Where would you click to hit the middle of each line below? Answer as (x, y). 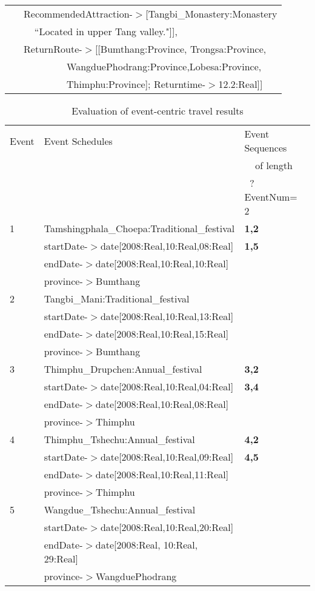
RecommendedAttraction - (78, 14)
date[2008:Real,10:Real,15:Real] (162, 334)
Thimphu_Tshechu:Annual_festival (119, 439)
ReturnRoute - (53, 49)
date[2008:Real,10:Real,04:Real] (167, 386)
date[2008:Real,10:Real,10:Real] (162, 263)
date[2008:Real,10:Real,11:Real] (162, 474)
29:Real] (61, 559)
